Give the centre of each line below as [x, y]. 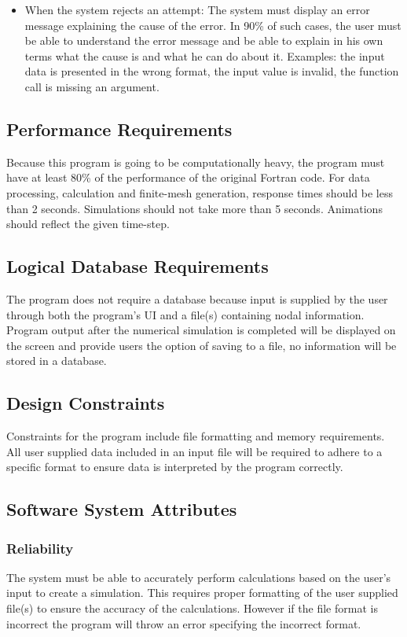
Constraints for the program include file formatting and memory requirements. [196, 436]
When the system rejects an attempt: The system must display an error [197, 9]
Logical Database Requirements [137, 266]
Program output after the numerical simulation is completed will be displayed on [201, 330]
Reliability [40, 548]
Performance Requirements [119, 129]
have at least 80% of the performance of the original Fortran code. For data [188, 177]
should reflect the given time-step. [88, 224]
